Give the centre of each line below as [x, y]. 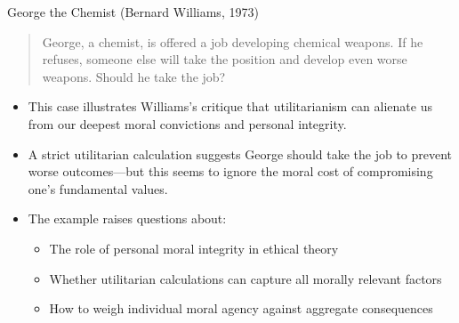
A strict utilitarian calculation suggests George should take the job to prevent [240, 153]
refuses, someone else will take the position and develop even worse [225, 59]
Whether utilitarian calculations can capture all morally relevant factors [246, 278]
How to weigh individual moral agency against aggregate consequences [241, 308]
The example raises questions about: [127, 218]
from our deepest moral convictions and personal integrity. [187, 123]
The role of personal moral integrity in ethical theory [194, 248]
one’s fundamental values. [98, 188]
